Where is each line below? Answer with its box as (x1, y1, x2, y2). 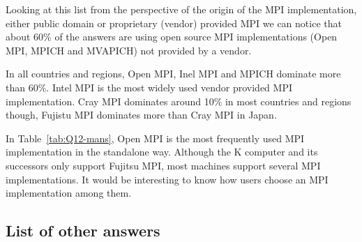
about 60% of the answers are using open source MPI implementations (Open (6, 29, 338, 44)
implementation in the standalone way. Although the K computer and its (6, 144, 318, 159)
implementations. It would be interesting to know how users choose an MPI (6, 172, 329, 186)
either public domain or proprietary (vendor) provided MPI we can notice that (6, 15, 342, 30)
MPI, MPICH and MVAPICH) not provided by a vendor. (6, 43, 252, 57)
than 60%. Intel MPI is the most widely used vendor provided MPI (6, 80, 292, 94)
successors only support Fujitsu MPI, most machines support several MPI (6, 158, 321, 172)
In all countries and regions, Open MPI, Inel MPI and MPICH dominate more (6, 66, 341, 81)
